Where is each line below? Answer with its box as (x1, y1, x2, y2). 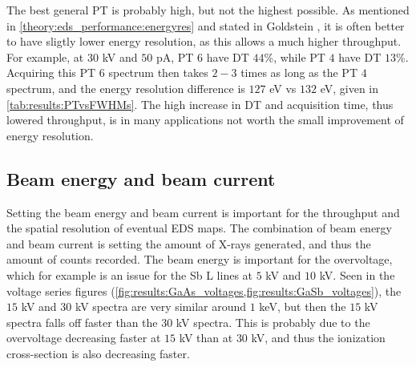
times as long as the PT (240, 64, 358, 81)
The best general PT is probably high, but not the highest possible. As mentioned (6, 2, 410, 18)
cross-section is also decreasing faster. (6, 345, 190, 361)
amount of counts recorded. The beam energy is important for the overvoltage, (6, 251, 393, 268)
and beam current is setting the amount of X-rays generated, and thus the (6, 235, 371, 252)
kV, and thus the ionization (251, 329, 386, 346)
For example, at (6, 48, 84, 65)
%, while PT (264, 48, 325, 65)
